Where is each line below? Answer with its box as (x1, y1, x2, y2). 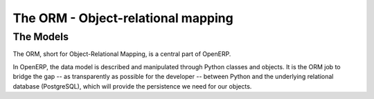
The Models (12, 30, 69, 43)
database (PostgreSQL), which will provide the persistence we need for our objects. (12, 82, 252, 90)
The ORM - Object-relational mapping (12, 10, 233, 26)
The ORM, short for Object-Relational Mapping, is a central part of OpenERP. (12, 50, 231, 58)
